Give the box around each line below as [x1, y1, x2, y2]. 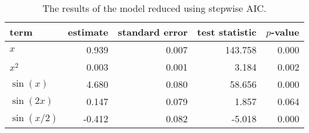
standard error [118, 25, 188, 39]
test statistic [197, 25, 257, 39]
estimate [67, 25, 109, 39]
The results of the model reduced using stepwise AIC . [42, 1, 267, 15]
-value [271, 25, 299, 39]
